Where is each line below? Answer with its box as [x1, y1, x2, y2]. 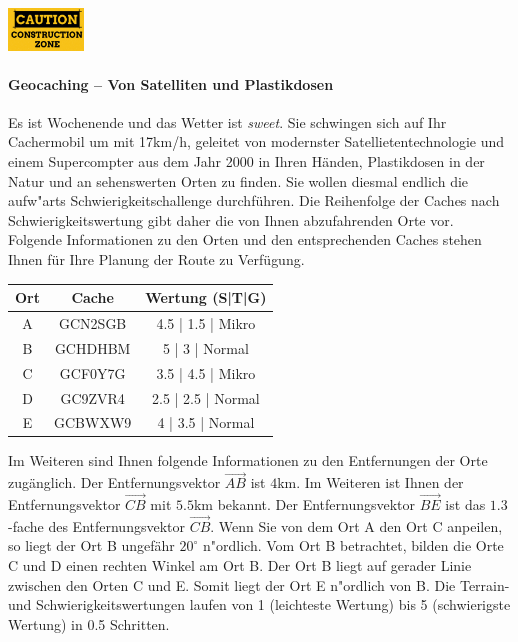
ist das [445, 494, 486, 515]
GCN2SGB [59, 312, 127, 333]
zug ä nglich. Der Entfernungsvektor [8, 472, 221, 493]
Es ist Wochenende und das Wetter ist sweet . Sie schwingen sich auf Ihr [8, 111, 447, 132]
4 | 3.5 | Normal [157, 412, 255, 433]
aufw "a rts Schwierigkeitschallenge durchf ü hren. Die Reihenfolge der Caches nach [8, 190, 500, 211]
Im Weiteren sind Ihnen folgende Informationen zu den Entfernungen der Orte [8, 450, 488, 471]
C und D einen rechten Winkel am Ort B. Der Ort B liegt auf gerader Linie [8, 555, 472, 576]
